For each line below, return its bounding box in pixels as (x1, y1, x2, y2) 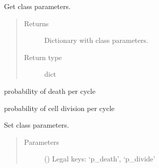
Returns (24, 18, 49, 28)
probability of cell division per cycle (4, 102, 115, 113)
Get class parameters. (4, 1, 71, 11)
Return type (24, 51, 62, 62)
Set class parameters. (4, 120, 69, 130)
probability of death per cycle (4, 85, 95, 96)
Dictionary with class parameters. (44, 35, 148, 45)
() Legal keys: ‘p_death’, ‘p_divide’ (44, 153, 155, 164)
